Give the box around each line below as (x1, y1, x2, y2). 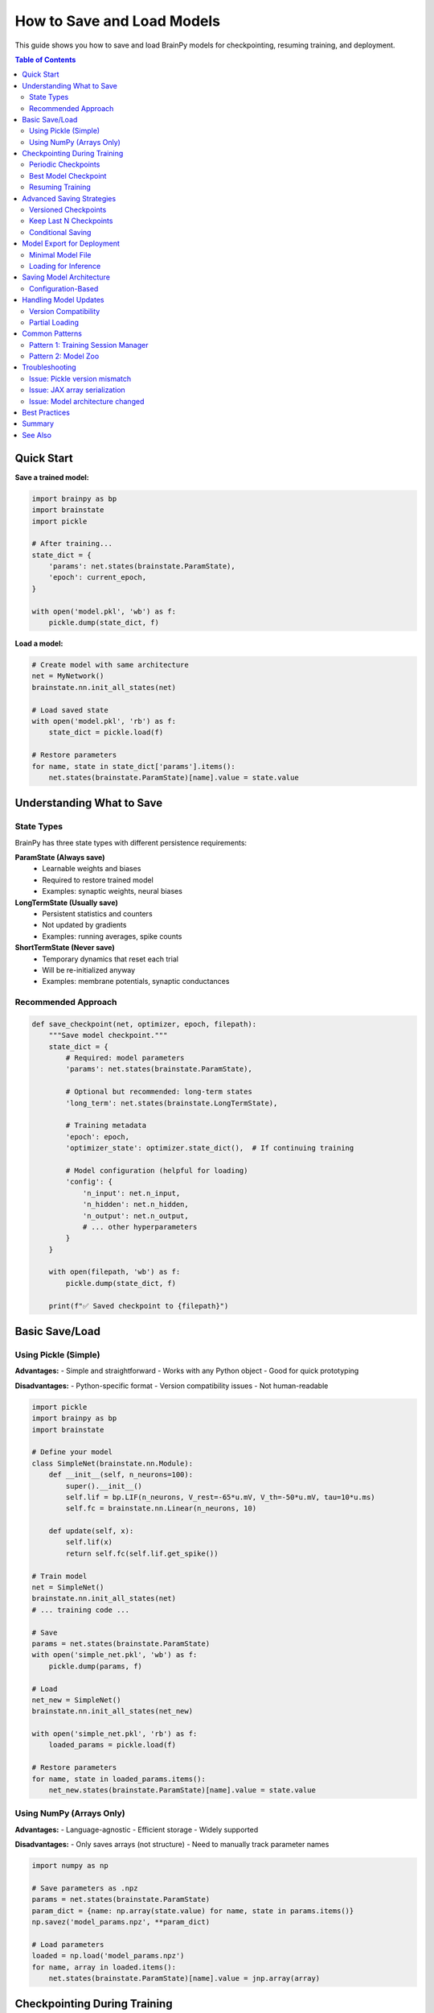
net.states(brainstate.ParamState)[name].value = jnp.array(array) (48, 1974, 321, 1983)
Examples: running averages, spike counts (42, 931, 182, 941)
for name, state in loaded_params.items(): (31, 1774, 207, 1784)
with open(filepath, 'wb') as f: (48, 1267, 181, 1276)
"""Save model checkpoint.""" (48, 1031, 168, 1040)
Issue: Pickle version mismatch (29, 374, 132, 383)
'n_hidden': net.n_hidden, (82, 1200, 189, 1209)
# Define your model (31, 1448, 113, 1457)
